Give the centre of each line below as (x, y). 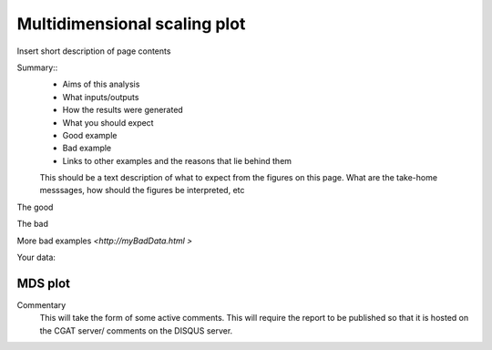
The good (35, 207)
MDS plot (43, 283)
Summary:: (37, 67)
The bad (33, 224)
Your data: (36, 257)
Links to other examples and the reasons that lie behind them (177, 160)
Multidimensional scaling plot (131, 24)
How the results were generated (123, 110)
